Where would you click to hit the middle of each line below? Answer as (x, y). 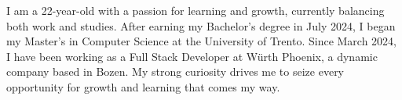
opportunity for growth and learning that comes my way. (143, 86)
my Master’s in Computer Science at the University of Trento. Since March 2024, (202, 41)
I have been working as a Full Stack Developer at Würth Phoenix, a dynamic (192, 56)
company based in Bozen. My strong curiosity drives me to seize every (175, 71)
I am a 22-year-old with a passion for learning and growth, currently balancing (196, 10)
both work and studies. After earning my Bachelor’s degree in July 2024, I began (201, 25)
